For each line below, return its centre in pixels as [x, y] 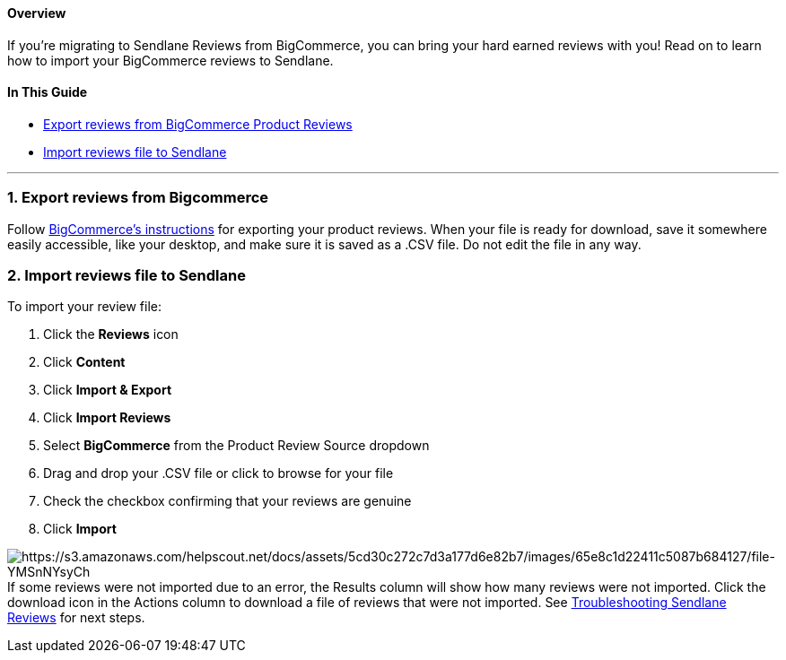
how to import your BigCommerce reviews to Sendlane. [170, 60]
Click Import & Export [108, 390]
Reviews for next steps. [76, 618]
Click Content [84, 362]
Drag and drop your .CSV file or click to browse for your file [218, 473]
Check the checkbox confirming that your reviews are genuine [227, 501]
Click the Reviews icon [111, 334]
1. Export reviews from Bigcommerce [138, 198]
